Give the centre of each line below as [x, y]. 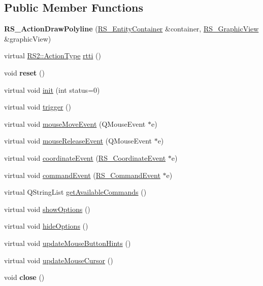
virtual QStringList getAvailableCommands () [75, 192]
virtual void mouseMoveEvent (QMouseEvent [75, 123]
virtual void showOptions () [47, 209]
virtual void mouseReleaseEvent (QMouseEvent [78, 141]
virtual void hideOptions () [46, 226]
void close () [24, 277]
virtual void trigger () [38, 107]
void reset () [24, 72]
